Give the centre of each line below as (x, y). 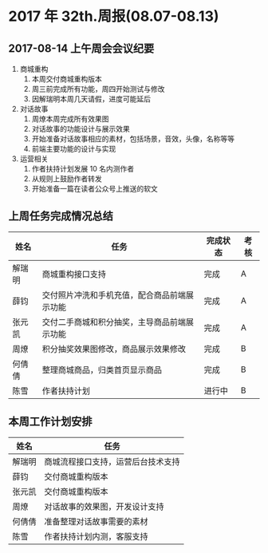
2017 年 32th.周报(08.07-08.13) (114, 16)
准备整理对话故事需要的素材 (97, 521)
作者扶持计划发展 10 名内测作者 (83, 169)
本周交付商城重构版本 (67, 79)
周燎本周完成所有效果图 (70, 119)
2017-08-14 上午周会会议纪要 (81, 48)
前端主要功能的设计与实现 (74, 149)
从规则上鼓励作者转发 (67, 179)
